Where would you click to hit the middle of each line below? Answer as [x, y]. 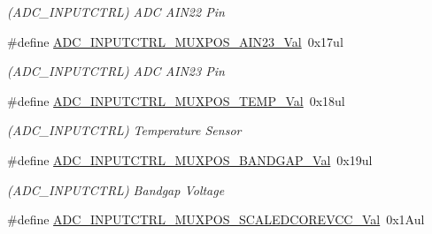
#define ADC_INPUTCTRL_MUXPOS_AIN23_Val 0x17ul [175, 41]
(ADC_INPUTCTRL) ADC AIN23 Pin [116, 71]
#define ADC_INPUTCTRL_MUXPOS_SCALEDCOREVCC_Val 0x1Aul [216, 219]
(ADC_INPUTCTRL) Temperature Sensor [124, 130]
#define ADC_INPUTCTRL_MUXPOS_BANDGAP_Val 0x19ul [190, 159]
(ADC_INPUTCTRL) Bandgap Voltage [116, 189]
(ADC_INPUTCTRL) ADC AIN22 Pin [116, 11]
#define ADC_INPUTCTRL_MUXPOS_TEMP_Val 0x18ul [176, 100]
